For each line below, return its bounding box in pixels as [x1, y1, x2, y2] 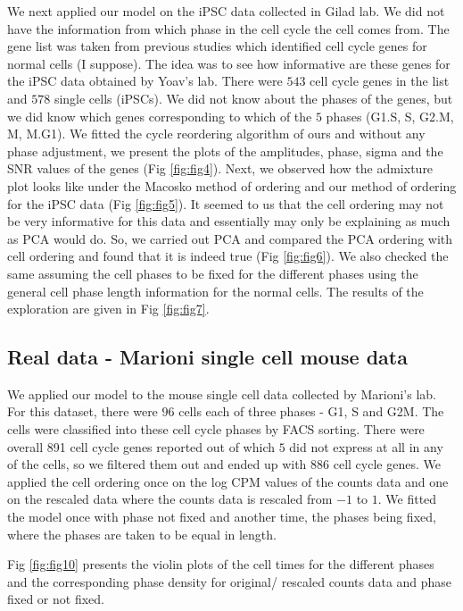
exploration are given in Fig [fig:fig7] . [7, 299, 210, 318]
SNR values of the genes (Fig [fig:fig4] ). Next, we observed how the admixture [7, 159, 434, 178]
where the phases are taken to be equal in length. [7, 524, 277, 543]
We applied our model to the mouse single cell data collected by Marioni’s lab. [7, 384, 436, 403]
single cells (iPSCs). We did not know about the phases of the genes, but [54, 88, 453, 107]
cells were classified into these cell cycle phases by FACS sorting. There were [7, 420, 425, 439]
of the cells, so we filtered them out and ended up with [7, 455, 307, 473]
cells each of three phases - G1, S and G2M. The [178, 402, 444, 421]
